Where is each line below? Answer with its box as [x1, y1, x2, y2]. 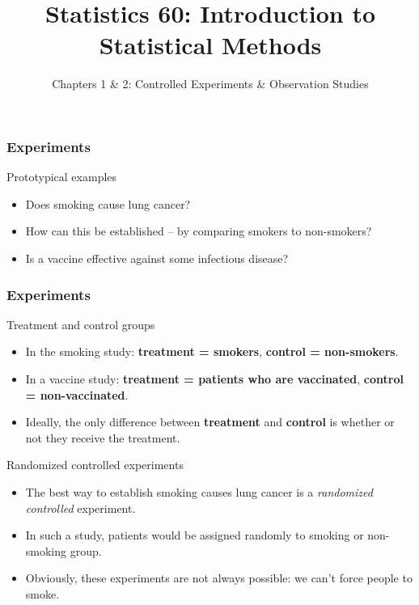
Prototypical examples [6, 168, 117, 185]
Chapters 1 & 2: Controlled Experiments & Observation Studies [52, 75, 369, 92]
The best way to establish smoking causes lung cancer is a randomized [25, 483, 373, 500]
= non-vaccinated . [25, 386, 129, 403]
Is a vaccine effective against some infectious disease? [25, 249, 289, 266]
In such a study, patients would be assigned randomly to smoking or [25, 527, 364, 544]
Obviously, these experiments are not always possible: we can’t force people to [25, 569, 413, 586]
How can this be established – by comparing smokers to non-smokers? [25, 222, 372, 239]
